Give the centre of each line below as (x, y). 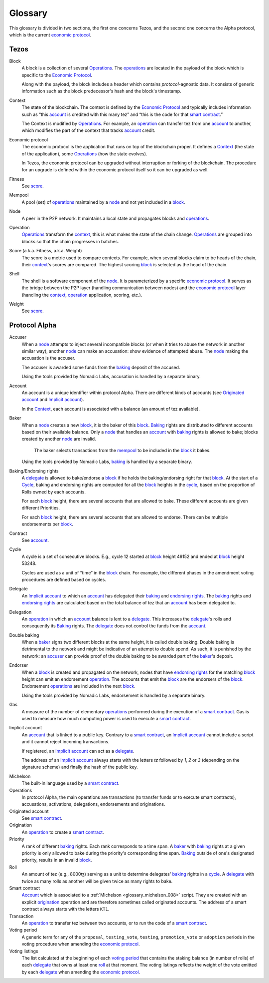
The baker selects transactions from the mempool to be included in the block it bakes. (122, 450)
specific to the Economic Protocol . (57, 75)
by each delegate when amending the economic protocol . (81, 972)
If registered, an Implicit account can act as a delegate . (78, 751)
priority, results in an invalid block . (57, 860)
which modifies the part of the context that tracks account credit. (88, 130)
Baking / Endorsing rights (34, 471)
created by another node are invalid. (59, 439)
